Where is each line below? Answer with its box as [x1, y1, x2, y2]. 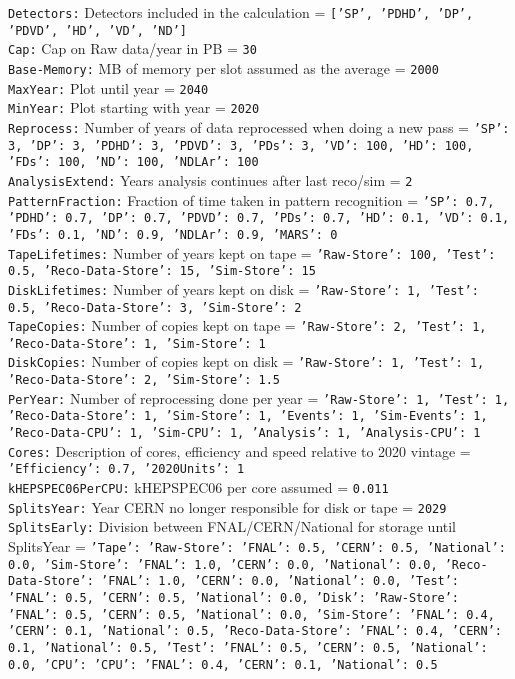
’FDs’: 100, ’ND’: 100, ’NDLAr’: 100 [8, 155, 259, 170]
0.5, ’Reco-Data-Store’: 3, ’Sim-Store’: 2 [8, 300, 302, 315]
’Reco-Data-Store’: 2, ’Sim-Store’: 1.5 [8, 373, 281, 388]
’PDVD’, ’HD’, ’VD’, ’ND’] [8, 23, 187, 38]
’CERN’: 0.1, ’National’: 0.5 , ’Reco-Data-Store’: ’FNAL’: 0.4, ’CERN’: [8, 624, 502, 639]
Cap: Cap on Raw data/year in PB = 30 [8, 38, 257, 59]
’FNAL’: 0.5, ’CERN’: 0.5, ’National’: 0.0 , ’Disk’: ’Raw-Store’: [8, 591, 460, 605]
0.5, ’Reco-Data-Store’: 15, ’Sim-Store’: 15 [8, 264, 316, 279]
